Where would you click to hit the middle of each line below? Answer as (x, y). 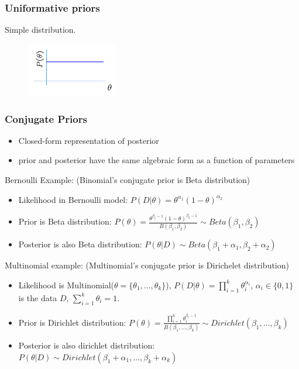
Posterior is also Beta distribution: (80, 244)
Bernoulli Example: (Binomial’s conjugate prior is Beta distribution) (128, 180)
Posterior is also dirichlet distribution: (87, 345)
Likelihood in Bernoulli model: (73, 199)
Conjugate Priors (46, 118)
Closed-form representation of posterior (89, 140)
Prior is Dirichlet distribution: (72, 322)
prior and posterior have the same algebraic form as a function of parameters (157, 160)
